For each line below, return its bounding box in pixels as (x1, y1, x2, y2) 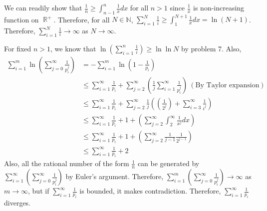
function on (4, 14, 39, 24)
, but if (28, 186, 49, 196)
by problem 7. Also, (181, 43, 242, 53)
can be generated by (137, 158, 200, 169)
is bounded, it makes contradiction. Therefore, (79, 186, 221, 196)
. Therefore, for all (53, 14, 110, 24)
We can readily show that (4, 2, 82, 12)
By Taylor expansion (195, 81, 260, 89)
